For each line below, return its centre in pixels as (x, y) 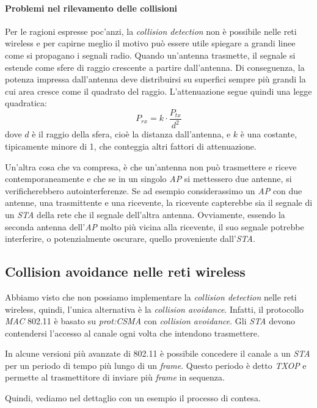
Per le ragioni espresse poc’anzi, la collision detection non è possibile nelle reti (151, 31)
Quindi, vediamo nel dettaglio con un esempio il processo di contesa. (133, 398)
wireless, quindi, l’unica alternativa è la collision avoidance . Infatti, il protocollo (154, 309)
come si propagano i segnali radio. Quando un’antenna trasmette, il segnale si (150, 55)
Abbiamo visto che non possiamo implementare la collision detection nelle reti (151, 297)
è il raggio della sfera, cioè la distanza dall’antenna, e (131, 134)
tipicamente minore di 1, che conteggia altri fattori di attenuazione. (131, 146)
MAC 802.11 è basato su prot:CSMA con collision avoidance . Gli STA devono (150, 321)
